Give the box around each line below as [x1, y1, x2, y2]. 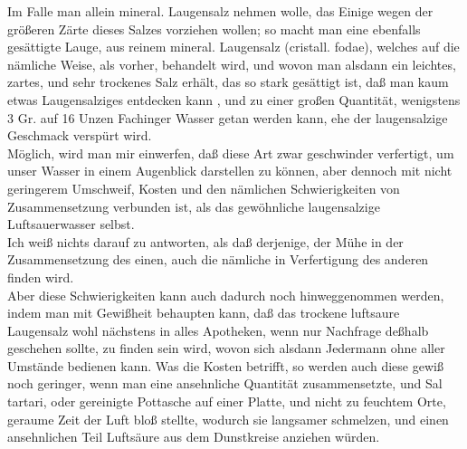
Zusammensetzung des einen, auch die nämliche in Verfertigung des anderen [7, 250, 429, 269]
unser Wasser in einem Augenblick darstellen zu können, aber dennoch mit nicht [7, 161, 453, 180]
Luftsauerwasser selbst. [7, 215, 135, 234]
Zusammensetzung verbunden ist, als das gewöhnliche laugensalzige [7, 196, 380, 215]
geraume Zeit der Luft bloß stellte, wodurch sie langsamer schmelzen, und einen [7, 409, 449, 428]
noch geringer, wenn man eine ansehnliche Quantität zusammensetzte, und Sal [7, 374, 443, 393]
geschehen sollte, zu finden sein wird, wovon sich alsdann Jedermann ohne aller [7, 339, 445, 358]
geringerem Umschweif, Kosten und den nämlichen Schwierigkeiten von [7, 178, 400, 197]
